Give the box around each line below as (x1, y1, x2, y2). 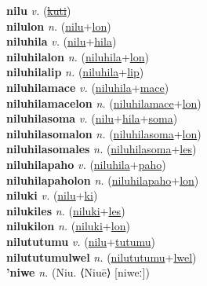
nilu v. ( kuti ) (6, 2, 71, 18)
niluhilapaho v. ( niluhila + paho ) (6, 156, 166, 172)
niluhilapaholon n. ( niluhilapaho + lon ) (6, 171, 199, 188)
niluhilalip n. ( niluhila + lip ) (6, 64, 144, 80)
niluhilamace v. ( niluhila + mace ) (6, 79, 169, 95)
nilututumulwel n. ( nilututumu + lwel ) (6, 248, 197, 265)
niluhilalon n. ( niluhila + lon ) (6, 48, 149, 64)
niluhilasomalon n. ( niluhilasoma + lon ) (6, 125, 202, 141)
